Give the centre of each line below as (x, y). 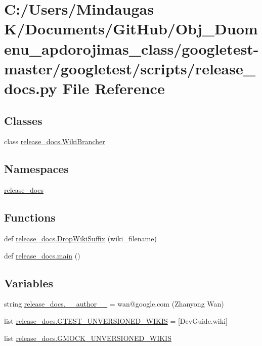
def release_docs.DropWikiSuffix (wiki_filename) (80, 238)
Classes (23, 120)
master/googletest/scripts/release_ (130, 68)
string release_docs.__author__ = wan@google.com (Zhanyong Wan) (114, 304)
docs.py (31, 88)
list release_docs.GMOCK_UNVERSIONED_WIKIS (88, 338)
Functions (30, 217)
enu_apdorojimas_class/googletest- (132, 48)
